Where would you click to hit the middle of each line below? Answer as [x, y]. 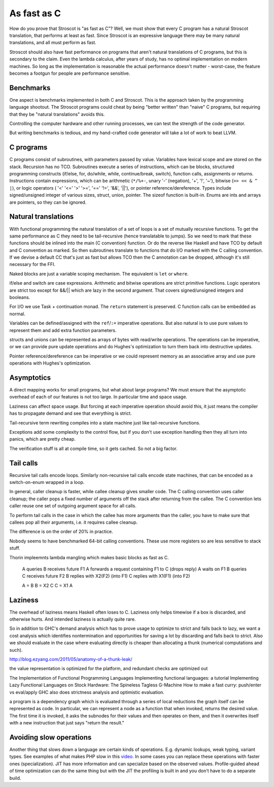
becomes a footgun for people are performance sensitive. [70, 73]
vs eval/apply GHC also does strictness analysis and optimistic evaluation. [87, 692]
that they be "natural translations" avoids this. [57, 114]
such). [16, 650]
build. [15, 778]
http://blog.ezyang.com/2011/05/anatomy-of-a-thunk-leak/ [71, 659]
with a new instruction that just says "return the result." [67, 723]
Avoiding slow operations [50, 737]
